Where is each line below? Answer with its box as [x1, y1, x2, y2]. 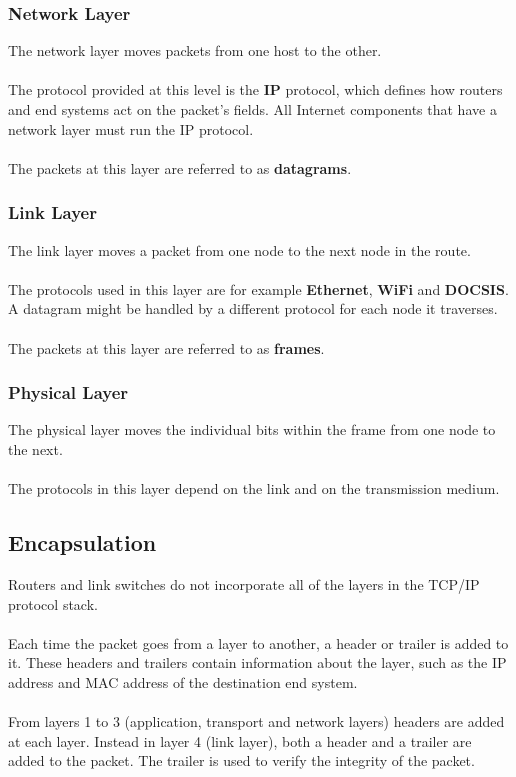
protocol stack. [8, 593, 98, 614]
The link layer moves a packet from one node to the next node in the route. [8, 239, 471, 260]
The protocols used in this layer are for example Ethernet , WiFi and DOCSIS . [8, 278, 509, 299]
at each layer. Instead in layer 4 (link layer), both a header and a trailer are [8, 730, 472, 751]
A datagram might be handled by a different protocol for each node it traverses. [8, 298, 498, 319]
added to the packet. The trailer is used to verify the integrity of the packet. [8, 750, 475, 771]
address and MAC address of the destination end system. [8, 671, 358, 692]
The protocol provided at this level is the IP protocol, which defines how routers [8, 79, 503, 100]
